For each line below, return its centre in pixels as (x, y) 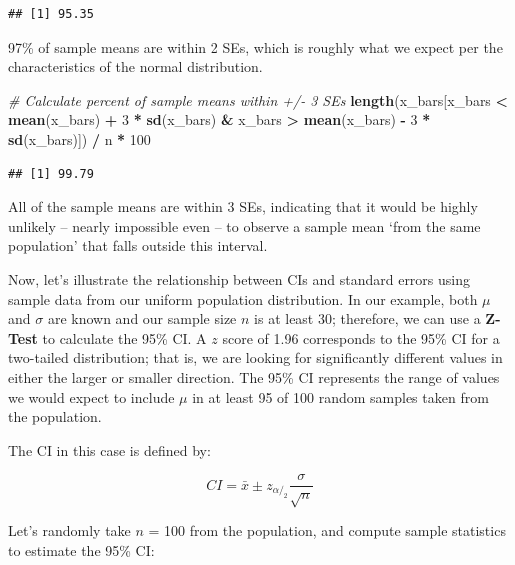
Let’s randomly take (69, 530)
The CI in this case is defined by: (109, 449)
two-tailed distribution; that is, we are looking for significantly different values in (255, 357)
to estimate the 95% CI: (81, 549)
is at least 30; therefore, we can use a (367, 318)
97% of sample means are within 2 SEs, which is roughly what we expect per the (255, 46)
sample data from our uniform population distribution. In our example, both (243, 298)
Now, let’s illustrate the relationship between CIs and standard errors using (239, 278)
